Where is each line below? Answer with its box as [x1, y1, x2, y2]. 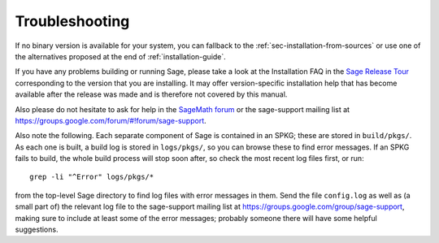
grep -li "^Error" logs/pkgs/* [29, 172, 154, 182]
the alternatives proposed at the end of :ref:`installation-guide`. [15, 51, 227, 61]
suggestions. [15, 224, 59, 235]
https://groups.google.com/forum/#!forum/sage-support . [15, 115, 206, 125]
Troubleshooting [15, 12, 130, 30]
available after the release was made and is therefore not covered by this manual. [15, 89, 288, 99]
